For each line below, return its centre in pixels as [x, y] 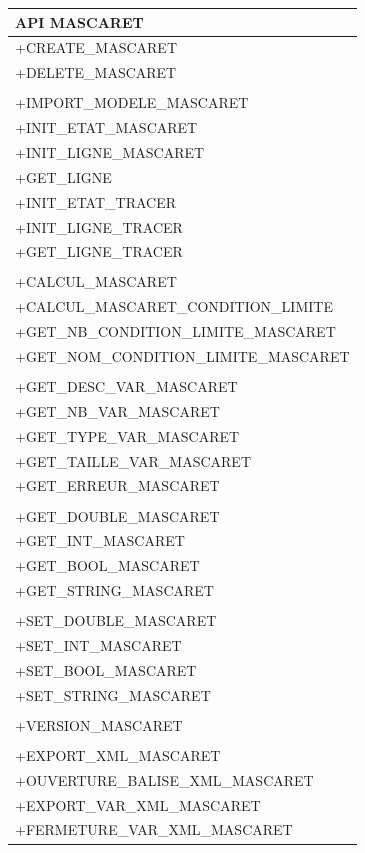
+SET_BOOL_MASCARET [106, 669]
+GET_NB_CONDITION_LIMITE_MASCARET [175, 331]
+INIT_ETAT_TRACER [95, 201]
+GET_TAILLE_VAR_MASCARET [133, 460]
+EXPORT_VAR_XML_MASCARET [138, 804]
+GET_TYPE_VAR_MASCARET [127, 435]
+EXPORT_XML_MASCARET [118, 754]
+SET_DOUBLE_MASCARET [116, 620]
